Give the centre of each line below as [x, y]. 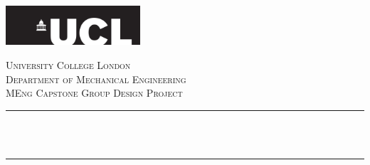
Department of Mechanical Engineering [96, 79]
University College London [68, 64]
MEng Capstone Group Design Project [94, 93]
